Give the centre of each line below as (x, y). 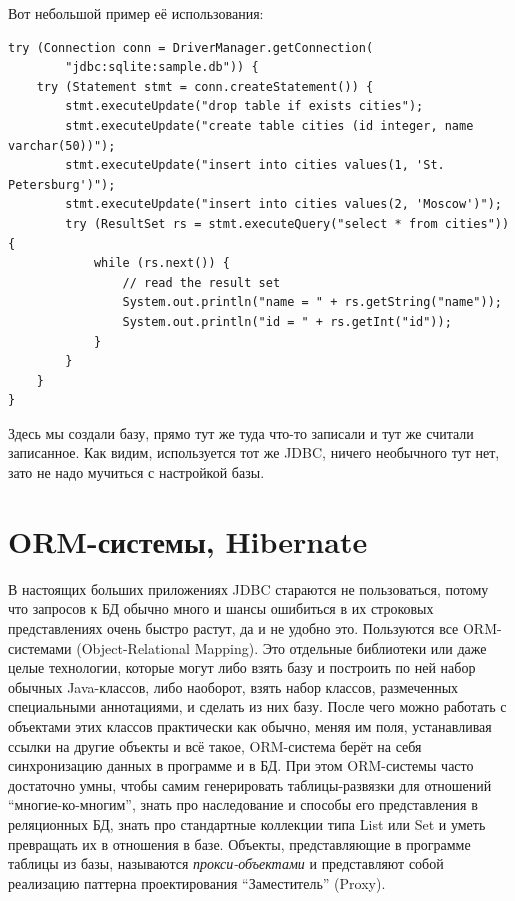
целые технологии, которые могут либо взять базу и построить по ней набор (242, 667)
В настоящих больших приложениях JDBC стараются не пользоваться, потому (248, 588)
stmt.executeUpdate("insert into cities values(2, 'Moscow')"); (283, 204)
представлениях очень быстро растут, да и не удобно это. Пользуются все (233, 627)
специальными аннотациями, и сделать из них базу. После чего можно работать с (257, 706)
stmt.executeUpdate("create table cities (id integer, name (269, 125)
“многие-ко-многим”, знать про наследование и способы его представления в (243, 804)
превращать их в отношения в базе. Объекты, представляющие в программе (239, 843)
